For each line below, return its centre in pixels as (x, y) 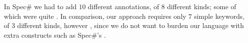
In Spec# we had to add (40, 6)
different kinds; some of (202, 6)
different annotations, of (124, 6)
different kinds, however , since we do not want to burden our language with (131, 25)
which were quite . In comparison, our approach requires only (95, 16)
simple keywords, (219, 16)
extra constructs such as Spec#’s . (55, 35)
